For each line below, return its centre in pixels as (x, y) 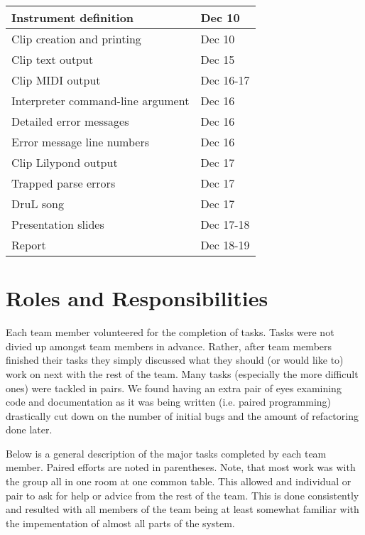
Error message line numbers (80, 142)
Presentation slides (58, 224)
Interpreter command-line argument (100, 101)
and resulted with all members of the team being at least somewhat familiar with (182, 509)
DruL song (38, 204)
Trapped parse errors (64, 183)
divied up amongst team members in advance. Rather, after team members (169, 346)
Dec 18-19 (225, 245)
